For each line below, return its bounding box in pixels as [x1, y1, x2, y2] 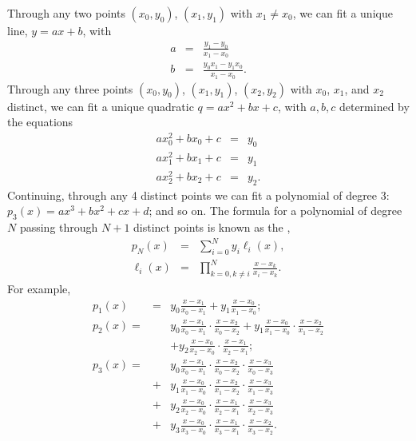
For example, [7, 280, 71, 297]
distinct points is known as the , [133, 218, 291, 235]
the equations [7, 113, 73, 130]
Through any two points [7, 5, 125, 21]
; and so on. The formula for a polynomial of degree [149, 202, 402, 219]
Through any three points [7, 80, 133, 97]
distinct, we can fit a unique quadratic [7, 97, 194, 114]
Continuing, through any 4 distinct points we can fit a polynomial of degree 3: [7, 186, 390, 203]
